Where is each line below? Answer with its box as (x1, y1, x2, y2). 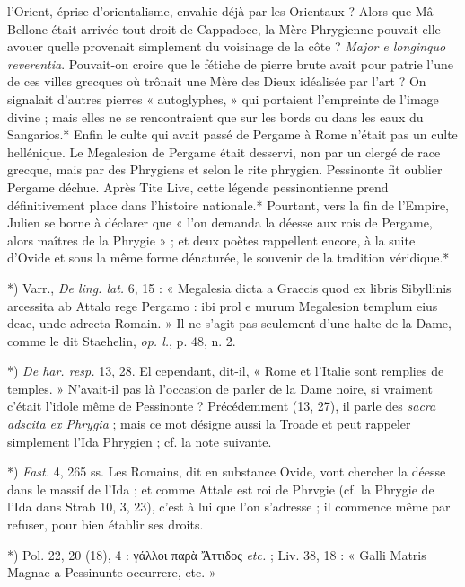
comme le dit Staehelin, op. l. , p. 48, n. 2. (7, 331, 236, 350)
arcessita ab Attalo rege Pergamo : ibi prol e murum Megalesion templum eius (7, 296, 438, 315)
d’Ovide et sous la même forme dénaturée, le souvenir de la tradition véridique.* (7, 248, 450, 267)
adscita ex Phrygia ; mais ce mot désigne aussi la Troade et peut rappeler (7, 414, 411, 433)
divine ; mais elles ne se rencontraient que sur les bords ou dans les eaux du (7, 107, 424, 126)
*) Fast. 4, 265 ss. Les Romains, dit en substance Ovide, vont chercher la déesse (7, 462, 446, 481)
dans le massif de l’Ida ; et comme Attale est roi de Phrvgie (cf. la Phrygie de (7, 479, 434, 498)
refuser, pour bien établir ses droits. (7, 515, 204, 534)
